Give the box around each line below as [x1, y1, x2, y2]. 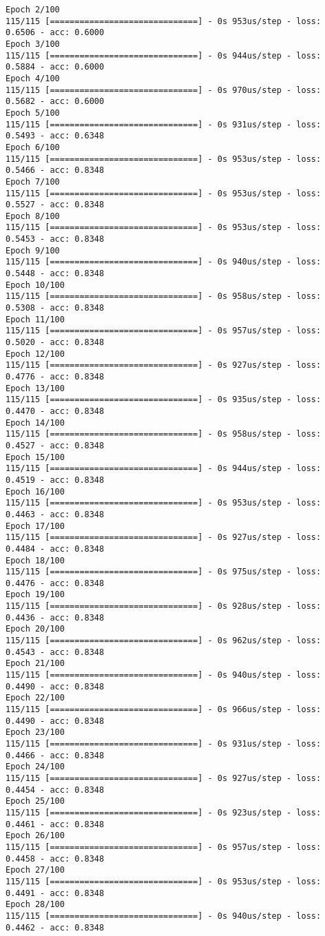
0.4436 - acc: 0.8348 [6, 612, 105, 623]
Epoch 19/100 [6, 590, 65, 600]
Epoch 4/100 [6, 73, 60, 83]
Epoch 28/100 [6, 899, 65, 910]
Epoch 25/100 [6, 796, 65, 807]
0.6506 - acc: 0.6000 [6, 28, 105, 38]
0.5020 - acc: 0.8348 [6, 337, 105, 348]
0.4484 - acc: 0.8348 [6, 543, 105, 554]
